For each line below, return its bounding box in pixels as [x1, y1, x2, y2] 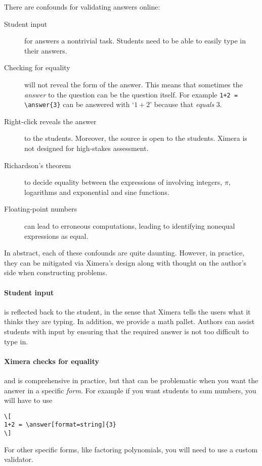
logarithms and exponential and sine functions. [24, 186, 169, 197]
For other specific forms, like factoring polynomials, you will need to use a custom [4, 444, 258, 454]
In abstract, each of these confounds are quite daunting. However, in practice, [4, 247, 245, 258]
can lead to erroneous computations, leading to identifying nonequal [24, 221, 235, 231]
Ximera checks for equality [4, 355, 100, 366]
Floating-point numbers [4, 203, 77, 214]
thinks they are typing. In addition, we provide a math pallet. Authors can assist [4, 316, 255, 327]
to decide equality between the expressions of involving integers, [24, 177, 223, 187]
